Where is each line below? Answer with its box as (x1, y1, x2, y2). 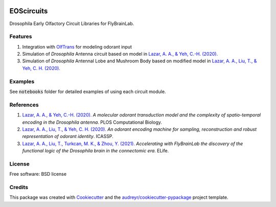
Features (9, 33, 32, 40)
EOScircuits (9, 7, 48, 15)
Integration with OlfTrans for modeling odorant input (22, 43, 132, 50)
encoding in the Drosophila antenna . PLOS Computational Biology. (22, 119, 162, 125)
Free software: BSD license (9, 171, 66, 177)
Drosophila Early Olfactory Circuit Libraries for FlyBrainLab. (9, 20, 134, 27)
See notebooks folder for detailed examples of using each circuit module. (9, 88, 166, 95)
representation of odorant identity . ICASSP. (22, 133, 113, 140)
